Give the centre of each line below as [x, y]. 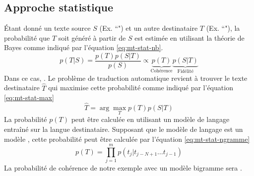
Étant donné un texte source [47, 28]
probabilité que [27, 37]
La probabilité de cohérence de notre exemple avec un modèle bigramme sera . [123, 168]
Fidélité [186, 72]
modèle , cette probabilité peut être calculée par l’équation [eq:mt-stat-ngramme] [127, 139]
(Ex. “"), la [223, 28]
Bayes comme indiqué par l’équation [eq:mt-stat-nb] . [84, 47]
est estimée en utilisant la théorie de [190, 37]
